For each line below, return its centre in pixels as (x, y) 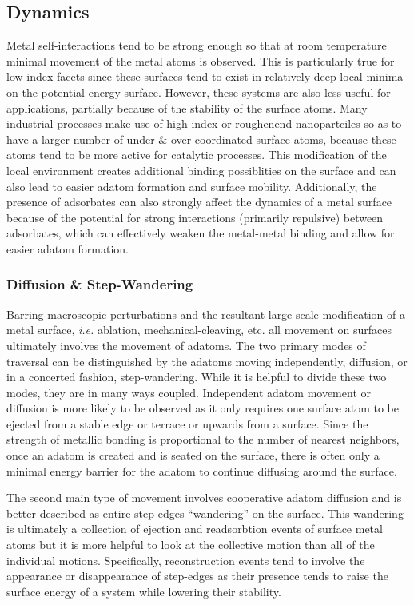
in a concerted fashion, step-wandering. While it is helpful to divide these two (197, 377)
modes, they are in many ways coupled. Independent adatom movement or (189, 392)
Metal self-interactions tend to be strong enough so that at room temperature (197, 45)
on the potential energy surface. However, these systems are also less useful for (199, 92)
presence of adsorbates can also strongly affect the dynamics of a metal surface (199, 202)
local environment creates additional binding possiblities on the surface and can (201, 170)
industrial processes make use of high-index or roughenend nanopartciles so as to (204, 123)
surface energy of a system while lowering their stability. (144, 591)
